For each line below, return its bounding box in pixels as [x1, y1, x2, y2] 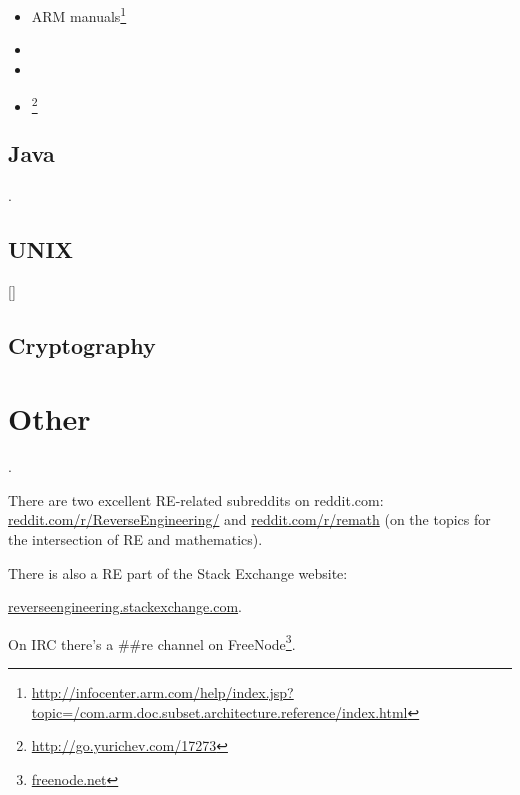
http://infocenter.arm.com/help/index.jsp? [31, 682, 294, 703]
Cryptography [8, 329, 156, 360]
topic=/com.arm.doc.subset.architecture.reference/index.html [31, 701, 408, 722]
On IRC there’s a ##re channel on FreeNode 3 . [8, 630, 296, 654]
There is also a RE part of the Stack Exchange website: [8, 562, 348, 583]
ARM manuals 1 [31, 3, 127, 26]
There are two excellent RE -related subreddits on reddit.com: [8, 489, 384, 510]
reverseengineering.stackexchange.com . [8, 596, 242, 617]
